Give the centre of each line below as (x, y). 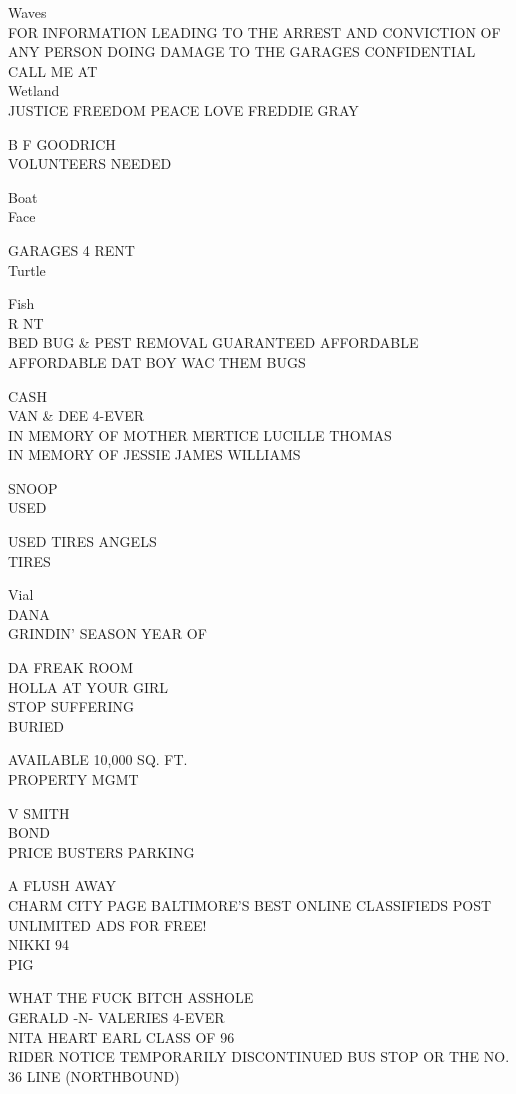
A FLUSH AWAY (62, 885)
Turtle (27, 269)
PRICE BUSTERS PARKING (101, 851)
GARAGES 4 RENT (71, 249)
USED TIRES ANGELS (82, 541)
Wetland (34, 90)
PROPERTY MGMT (73, 779)
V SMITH (39, 812)
